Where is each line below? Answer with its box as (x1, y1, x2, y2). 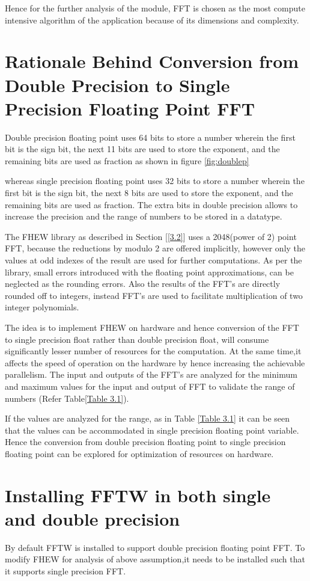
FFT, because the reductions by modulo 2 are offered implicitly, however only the (5, 242, 306, 254)
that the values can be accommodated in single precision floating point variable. (5, 423, 299, 436)
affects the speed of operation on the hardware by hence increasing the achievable (5, 356, 305, 369)
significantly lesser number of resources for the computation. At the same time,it (5, 345, 302, 357)
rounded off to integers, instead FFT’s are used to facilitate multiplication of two (5, 289, 303, 301)
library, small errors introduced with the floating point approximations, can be (5, 265, 294, 278)
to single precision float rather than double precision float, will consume (5, 333, 269, 345)
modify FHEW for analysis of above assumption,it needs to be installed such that (5, 553, 305, 565)
